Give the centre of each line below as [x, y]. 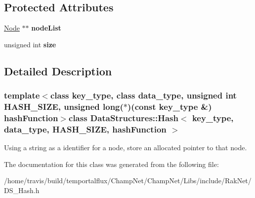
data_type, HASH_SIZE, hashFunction [85, 129]
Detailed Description [58, 71]
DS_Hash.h [22, 190]
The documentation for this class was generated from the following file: [111, 164]
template [22, 95]
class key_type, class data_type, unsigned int [143, 95]
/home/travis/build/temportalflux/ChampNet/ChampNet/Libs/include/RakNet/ [128, 181]
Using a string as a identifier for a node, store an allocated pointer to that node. [126, 148]
